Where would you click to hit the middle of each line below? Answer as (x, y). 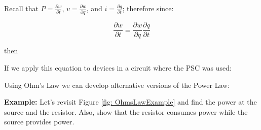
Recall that (21, 8)
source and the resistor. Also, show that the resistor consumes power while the (126, 111)
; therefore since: (148, 8)
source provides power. (39, 122)
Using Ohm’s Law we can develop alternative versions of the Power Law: (117, 85)
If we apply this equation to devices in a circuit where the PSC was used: (118, 67)
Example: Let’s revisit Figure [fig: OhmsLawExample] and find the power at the (130, 102)
